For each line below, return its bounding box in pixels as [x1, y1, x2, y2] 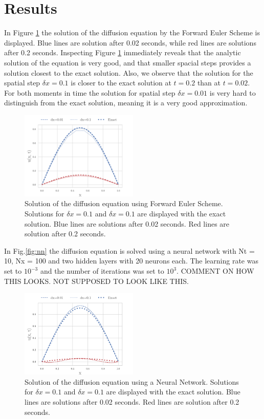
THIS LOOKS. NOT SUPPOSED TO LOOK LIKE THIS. [4, 275, 189, 286]
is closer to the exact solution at [71, 77, 171, 88]
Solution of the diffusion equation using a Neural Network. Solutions [25, 376, 239, 387]
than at [197, 77, 221, 88]
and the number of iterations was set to [40, 266, 164, 276]
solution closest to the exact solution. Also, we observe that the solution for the [4, 67, 253, 78]
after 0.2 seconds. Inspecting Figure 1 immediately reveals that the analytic [4, 47, 241, 58]
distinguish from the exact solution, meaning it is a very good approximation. [4, 97, 248, 108]
